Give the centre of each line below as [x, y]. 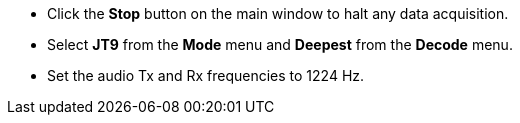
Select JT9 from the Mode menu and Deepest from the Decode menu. [280, 44]
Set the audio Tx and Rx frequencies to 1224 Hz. [206, 75]
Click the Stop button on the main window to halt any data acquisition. [278, 13]
